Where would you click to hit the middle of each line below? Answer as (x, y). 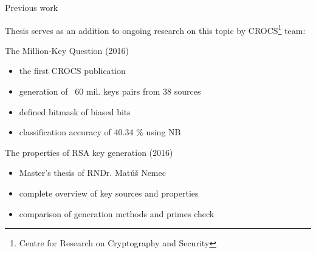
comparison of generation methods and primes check (117, 213)
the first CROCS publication (72, 71)
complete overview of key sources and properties (109, 193)
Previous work (32, 7)
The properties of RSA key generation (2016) (89, 152)
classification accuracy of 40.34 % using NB (100, 132)
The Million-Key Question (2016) (67, 50)
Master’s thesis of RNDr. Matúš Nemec (92, 173)
